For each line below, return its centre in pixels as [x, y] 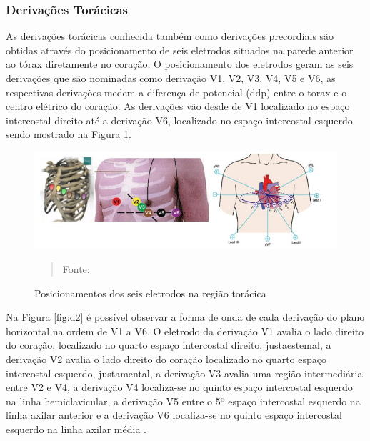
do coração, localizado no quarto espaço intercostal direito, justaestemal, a [169, 345]
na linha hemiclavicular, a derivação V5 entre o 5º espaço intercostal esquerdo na [183, 401]
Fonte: [76, 268]
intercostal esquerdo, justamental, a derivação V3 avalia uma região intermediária [184, 373]
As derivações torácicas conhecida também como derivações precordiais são [170, 36]
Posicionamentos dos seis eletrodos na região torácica [150, 293]
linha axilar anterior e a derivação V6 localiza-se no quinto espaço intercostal [174, 415]
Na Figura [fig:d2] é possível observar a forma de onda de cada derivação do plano [185, 317]
